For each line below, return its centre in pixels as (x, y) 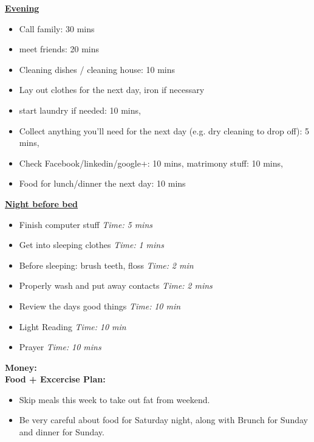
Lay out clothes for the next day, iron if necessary (112, 90)
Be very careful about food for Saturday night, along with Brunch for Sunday (163, 420)
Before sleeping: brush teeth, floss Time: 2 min (106, 265)
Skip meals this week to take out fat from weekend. (114, 399)
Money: (21, 367)
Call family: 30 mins (57, 28)
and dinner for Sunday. (62, 432)
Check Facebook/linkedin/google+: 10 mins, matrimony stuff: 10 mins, (151, 163)
